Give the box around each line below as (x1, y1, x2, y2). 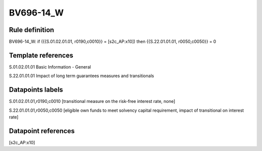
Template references (9, 51, 74, 59)
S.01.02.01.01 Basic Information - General (9, 64, 91, 70)
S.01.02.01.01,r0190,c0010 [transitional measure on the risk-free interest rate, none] (9, 99, 176, 104)
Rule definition (9, 26, 54, 34)
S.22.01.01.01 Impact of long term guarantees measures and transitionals (9, 73, 154, 79)
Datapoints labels (9, 85, 63, 94)
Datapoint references (9, 127, 75, 135)
